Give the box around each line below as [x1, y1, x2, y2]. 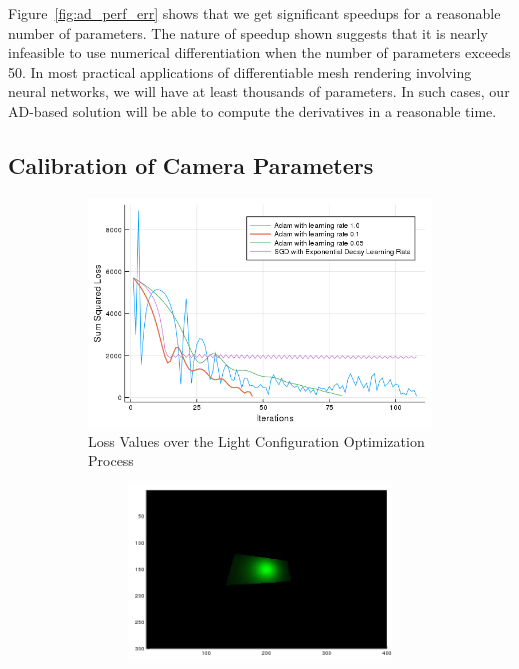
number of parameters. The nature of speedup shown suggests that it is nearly [8, 22, 488, 43]
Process [88, 450, 134, 471]
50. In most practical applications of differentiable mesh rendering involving [8, 61, 472, 82]
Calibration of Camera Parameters [8, 149, 374, 180]
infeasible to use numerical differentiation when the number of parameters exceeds [8, 42, 511, 63]
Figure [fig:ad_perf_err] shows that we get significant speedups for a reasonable [8, 3, 501, 23]
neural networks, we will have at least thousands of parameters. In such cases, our [8, 81, 510, 102]
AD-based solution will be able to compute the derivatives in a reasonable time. [8, 100, 497, 121]
